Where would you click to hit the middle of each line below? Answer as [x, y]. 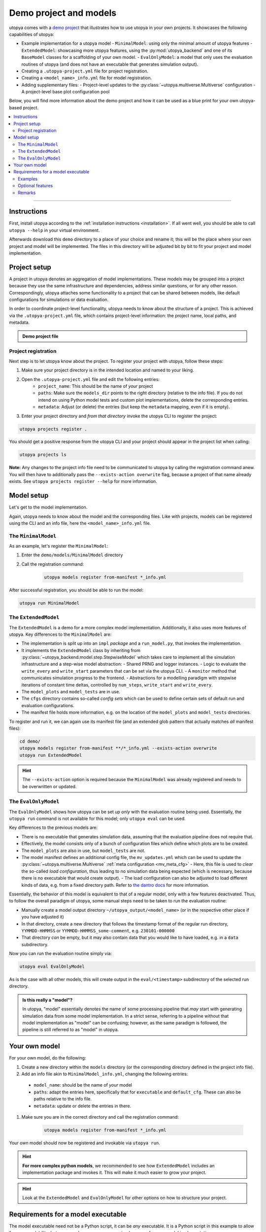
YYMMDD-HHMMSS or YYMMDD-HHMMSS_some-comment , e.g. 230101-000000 [98, 930]
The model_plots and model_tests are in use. [71, 692]
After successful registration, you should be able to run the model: [76, 590]
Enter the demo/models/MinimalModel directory [72, 555]
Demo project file [40, 336]
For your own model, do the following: [48, 1058]
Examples [28, 179]
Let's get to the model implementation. [48, 507]
